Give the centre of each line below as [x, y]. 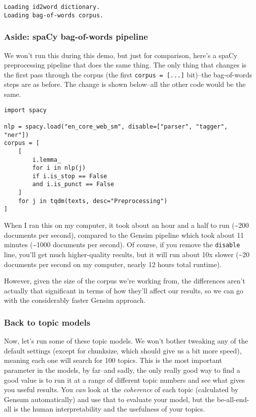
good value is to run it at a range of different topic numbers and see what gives [125, 380]
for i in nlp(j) [59, 168]
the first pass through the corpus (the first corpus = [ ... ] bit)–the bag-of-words [128, 74]
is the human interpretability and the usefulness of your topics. [109, 409]
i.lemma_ [47, 160]
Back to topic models [47, 322]
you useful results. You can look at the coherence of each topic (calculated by [121, 389]
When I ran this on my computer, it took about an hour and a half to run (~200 [127, 225]
